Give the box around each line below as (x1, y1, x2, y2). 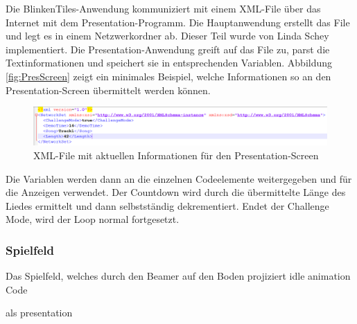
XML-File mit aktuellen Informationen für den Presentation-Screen (33, 148, 319, 163)
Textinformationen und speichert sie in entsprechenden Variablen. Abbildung (6, 55, 333, 70)
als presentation (6, 305, 73, 320)
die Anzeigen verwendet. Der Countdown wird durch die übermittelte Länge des (6, 185, 346, 199)
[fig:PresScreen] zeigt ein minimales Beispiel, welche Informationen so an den (6, 69, 331, 83)
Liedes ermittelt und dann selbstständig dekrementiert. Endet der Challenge (6, 198, 329, 213)
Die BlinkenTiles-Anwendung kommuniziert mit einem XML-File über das (6, 1, 321, 15)
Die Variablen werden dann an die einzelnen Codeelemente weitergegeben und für (6, 171, 352, 186)
